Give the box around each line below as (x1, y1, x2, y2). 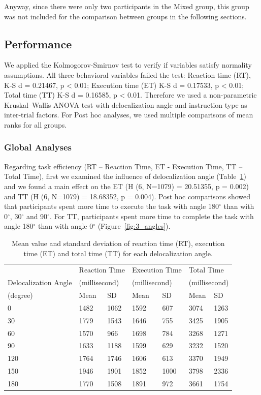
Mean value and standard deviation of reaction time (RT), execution (11, 237, 225, 248)
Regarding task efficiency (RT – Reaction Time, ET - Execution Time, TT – (4, 161, 243, 171)
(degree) (8, 290, 33, 300)
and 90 (26, 210, 48, 221)
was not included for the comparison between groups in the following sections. (4, 11, 247, 21)
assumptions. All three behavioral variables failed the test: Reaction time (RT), (4, 69, 251, 80)
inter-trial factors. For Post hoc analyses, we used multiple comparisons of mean (4, 109, 253, 120)
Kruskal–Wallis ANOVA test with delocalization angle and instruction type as (4, 99, 247, 110)
